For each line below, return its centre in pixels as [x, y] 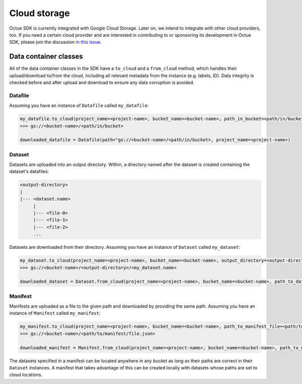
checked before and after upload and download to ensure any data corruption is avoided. [102, 82]
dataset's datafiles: [29, 171]
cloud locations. [26, 375]
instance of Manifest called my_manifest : [55, 313]
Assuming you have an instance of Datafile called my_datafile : [79, 106]
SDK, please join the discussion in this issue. [55, 42]
